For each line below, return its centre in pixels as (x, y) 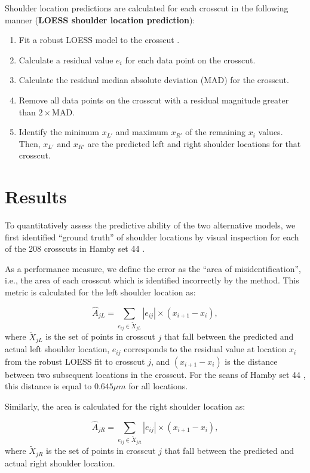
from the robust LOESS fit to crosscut (75, 361)
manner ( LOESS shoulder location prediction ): (100, 19)
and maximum (142, 132)
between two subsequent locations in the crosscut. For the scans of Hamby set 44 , (155, 374)
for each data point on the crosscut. (190, 59)
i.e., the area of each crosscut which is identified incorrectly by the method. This (152, 280)
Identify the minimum (59, 132)
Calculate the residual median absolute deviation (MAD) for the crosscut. (154, 80)
